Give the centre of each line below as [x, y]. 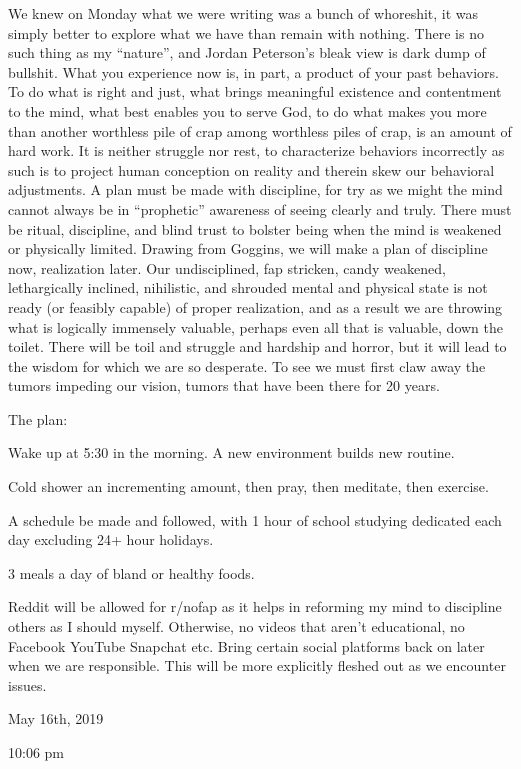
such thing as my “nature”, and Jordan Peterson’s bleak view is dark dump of [247, 52]
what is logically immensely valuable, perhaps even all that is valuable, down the [256, 326]
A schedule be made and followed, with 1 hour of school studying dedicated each [255, 519]
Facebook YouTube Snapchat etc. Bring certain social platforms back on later [246, 645]
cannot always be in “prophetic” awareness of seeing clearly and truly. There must [260, 208]
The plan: [38, 418]
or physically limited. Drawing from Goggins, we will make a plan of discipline [248, 248]
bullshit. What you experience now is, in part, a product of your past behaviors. [253, 71]
